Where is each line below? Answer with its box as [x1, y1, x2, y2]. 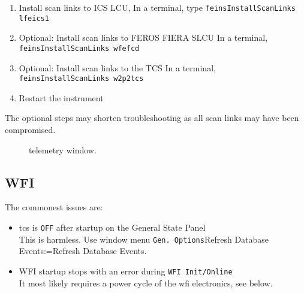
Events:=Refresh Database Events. [19, 244, 147, 257]
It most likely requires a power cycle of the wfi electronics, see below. [19, 276, 273, 289]
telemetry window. [29, 143, 97, 156]
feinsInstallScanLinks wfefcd [19, 44, 140, 53]
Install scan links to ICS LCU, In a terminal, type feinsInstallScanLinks [19, 1, 296, 13]
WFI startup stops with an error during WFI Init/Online [19, 264, 233, 277]
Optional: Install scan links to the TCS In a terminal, [19, 61, 216, 74]
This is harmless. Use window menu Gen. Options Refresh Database [19, 232, 269, 245]
